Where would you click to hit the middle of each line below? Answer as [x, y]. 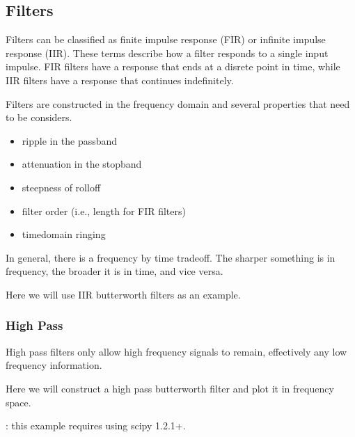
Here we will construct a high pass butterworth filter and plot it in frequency [170, 388]
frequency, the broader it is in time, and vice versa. [115, 271]
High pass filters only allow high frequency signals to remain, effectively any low [176, 351]
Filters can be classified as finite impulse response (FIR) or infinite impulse [166, 39]
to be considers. [39, 117]
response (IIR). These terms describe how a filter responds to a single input [167, 53]
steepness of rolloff [61, 187]
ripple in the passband [70, 140]
